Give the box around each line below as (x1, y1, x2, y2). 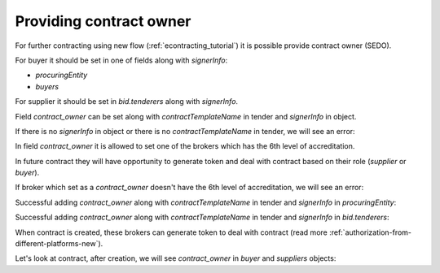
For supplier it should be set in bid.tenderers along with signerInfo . (15, 97, 239, 106)
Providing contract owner (15, 12, 191, 30)
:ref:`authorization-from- (328, 227, 411, 237)
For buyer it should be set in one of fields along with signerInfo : (15, 55, 228, 65)
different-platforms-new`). (15, 239, 103, 249)
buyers (35, 81, 59, 91)
